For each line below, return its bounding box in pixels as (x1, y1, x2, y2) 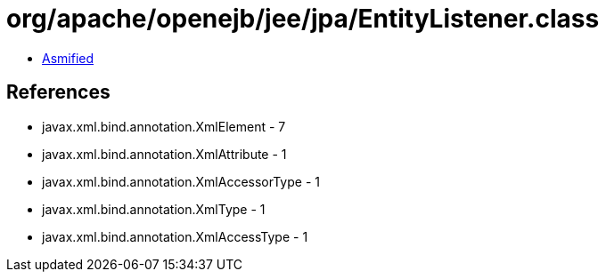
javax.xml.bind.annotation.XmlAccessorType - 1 (42, 173, 320, 189)
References (6, 81, 111, 104)
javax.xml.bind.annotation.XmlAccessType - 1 (42, 228, 308, 244)
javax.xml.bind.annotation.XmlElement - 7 (42, 118, 286, 134)
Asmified (42, 50, 94, 66)
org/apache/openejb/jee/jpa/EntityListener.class (6, 4, 600, 34)
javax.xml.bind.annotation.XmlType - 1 (42, 201, 266, 217)
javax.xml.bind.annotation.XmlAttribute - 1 (42, 146, 287, 162)
